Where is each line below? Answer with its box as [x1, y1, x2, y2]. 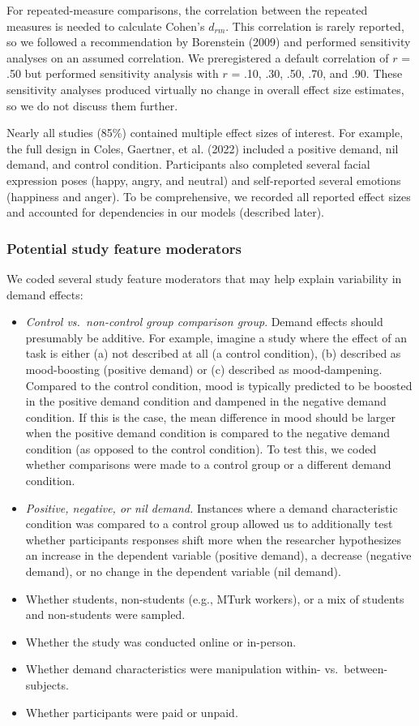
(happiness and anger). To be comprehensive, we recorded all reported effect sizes [6, 187, 411, 204]
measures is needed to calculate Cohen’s [6, 17, 205, 34]
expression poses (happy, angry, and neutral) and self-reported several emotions [6, 171, 401, 188]
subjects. [25, 677, 69, 693]
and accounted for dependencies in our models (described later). [6, 204, 325, 221]
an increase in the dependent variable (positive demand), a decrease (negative [25, 547, 412, 564]
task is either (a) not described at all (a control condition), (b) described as [25, 345, 401, 362]
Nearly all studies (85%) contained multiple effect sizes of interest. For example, [6, 124, 404, 141]
